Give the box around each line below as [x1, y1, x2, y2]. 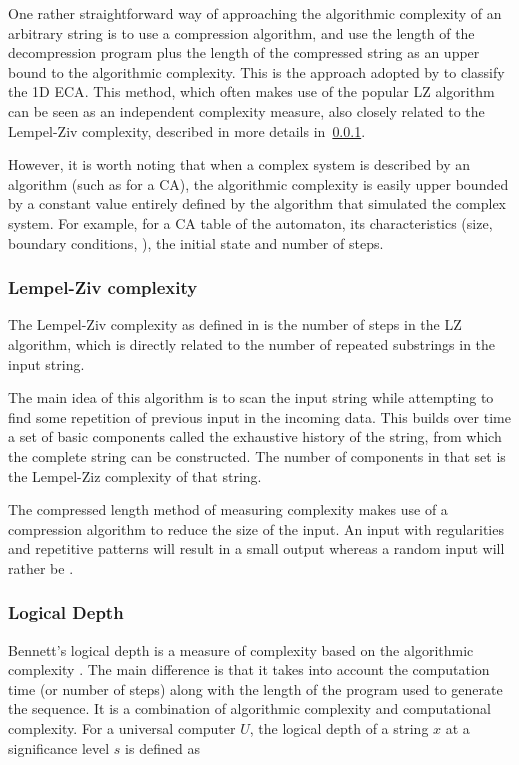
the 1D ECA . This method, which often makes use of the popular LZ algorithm [8, 81, 495, 102]
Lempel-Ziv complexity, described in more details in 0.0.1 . [8, 120, 366, 141]
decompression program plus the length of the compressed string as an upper [8, 42, 480, 63]
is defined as [125, 737, 200, 758]
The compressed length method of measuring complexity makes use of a [8, 499, 448, 520]
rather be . [8, 557, 74, 578]
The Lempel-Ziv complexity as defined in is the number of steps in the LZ [8, 314, 462, 335]
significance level [8, 737, 110, 758]
